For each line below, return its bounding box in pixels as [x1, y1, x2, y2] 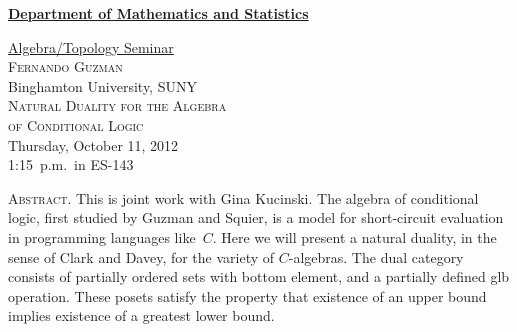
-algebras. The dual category [288, 246, 464, 267]
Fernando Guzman [8, 56, 123, 77]
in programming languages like [8, 226, 196, 247]
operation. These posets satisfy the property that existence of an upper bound [8, 285, 487, 306]
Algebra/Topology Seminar [8, 36, 174, 57]
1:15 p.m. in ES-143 [8, 154, 134, 175]
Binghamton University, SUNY [8, 75, 197, 96]
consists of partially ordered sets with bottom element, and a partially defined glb [8, 266, 510, 287]
